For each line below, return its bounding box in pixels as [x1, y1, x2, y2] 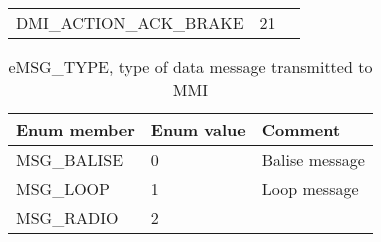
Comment [261, 118, 341, 141]
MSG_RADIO [16, 206, 119, 229]
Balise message [261, 148, 365, 171]
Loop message [261, 177, 359, 200]
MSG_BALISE [16, 148, 124, 171]
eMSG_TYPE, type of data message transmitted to [8, 55, 373, 78]
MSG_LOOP [16, 177, 110, 200]
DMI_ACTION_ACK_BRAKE [16, 11, 244, 34]
